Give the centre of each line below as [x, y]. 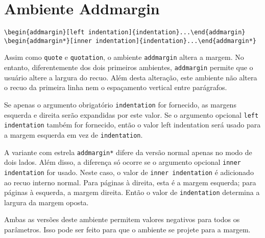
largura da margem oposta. [46, 202]
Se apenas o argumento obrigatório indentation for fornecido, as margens [120, 104]
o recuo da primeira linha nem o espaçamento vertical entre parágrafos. [116, 87]
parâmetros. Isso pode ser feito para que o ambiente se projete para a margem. [127, 229]
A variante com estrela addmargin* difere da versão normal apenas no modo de [128, 152]
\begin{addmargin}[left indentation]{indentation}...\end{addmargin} [125, 33]
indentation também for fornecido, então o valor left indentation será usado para [132, 125]
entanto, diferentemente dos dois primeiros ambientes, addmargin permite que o [129, 67]
